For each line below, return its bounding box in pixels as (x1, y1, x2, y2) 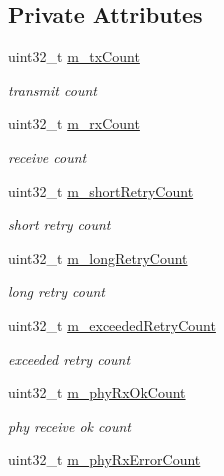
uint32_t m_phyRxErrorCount (8, 449, 201, 470)
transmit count (8, 79, 97, 100)
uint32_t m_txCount (8, 46, 140, 67)
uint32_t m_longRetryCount (8, 247, 188, 268)
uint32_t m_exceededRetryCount (8, 314, 216, 335)
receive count (8, 146, 87, 167)
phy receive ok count (8, 415, 131, 436)
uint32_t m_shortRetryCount (8, 180, 194, 201)
